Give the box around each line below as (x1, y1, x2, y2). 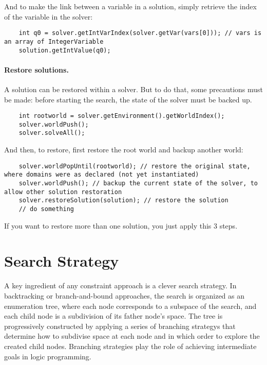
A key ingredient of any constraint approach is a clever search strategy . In (4, 280, 237, 291)
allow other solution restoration (4, 188, 122, 196)
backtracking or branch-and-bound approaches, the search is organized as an (4, 290, 245, 301)
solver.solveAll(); (18, 129, 85, 137)
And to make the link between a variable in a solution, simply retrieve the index (4, 1, 257, 11)
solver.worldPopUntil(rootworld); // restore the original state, (18, 162, 251, 170)
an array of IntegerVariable (4, 38, 104, 45)
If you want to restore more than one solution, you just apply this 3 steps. (4, 220, 238, 231)
